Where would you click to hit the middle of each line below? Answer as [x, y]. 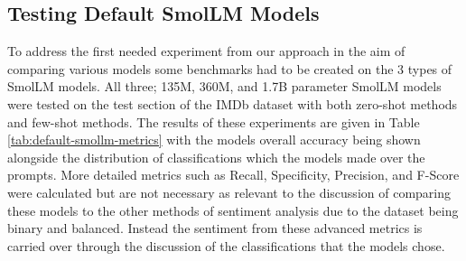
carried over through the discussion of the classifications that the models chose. [226, 245]
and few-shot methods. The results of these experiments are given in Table [214, 121]
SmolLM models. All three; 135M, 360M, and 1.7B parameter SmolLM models [224, 86]
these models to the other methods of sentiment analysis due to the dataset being [233, 210]
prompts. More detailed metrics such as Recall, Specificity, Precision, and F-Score [233, 175]
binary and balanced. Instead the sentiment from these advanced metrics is [215, 228]
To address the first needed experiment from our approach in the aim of [206, 51]
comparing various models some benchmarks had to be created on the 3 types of [230, 68]
